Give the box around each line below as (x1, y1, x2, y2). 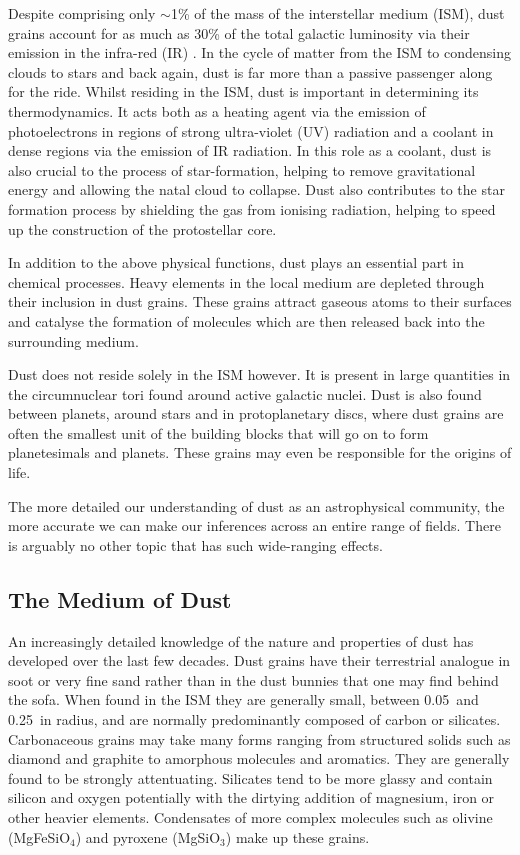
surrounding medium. (8, 330, 139, 351)
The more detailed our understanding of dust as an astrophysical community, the (8, 495, 505, 516)
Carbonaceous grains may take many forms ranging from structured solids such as (8, 728, 511, 749)
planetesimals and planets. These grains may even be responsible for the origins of (8, 442, 512, 463)
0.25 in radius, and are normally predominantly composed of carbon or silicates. (8, 709, 501, 730)
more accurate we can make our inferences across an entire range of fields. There (8, 515, 501, 536)
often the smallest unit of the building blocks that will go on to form (8, 422, 429, 443)
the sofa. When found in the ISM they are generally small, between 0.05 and (8, 689, 479, 710)
